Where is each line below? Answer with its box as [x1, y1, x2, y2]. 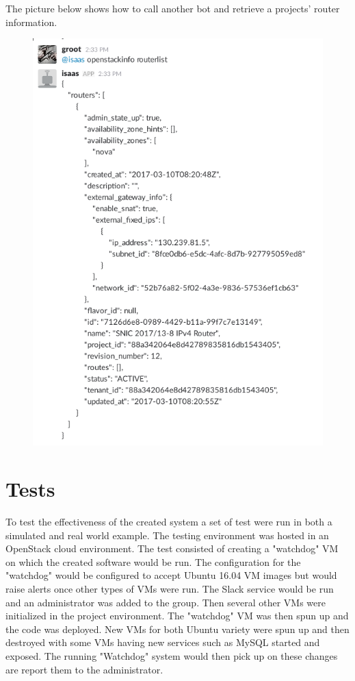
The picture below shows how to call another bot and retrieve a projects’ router [5, 1, 340, 15]
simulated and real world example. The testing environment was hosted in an [5, 528, 329, 542]
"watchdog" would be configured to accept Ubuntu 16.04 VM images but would [5, 568, 337, 582]
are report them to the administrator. [5, 662, 163, 676]
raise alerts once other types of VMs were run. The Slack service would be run [5, 582, 334, 596]
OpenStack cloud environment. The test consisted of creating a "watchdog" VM [5, 541, 339, 556]
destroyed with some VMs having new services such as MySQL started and [5, 635, 320, 649]
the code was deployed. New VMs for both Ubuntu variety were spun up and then [5, 621, 350, 636]
